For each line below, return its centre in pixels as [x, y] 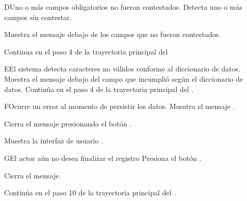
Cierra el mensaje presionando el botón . [68, 123]
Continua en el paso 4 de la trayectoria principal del [86, 51]
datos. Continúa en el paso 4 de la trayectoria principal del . [99, 89]
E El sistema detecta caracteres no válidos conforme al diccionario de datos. [122, 69]
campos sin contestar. [38, 17]
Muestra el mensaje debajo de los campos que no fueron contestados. [112, 34]
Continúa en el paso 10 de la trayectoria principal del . [90, 193]
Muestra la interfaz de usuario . [54, 141]
